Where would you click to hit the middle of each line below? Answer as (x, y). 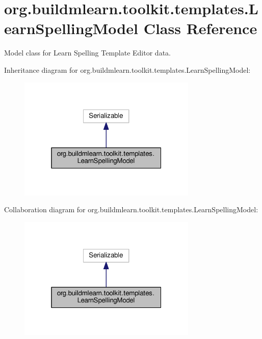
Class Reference (200, 28)
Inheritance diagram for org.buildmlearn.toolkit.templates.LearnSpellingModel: (127, 69)
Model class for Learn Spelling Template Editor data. (87, 53)
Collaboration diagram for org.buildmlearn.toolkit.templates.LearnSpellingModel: (131, 209)
